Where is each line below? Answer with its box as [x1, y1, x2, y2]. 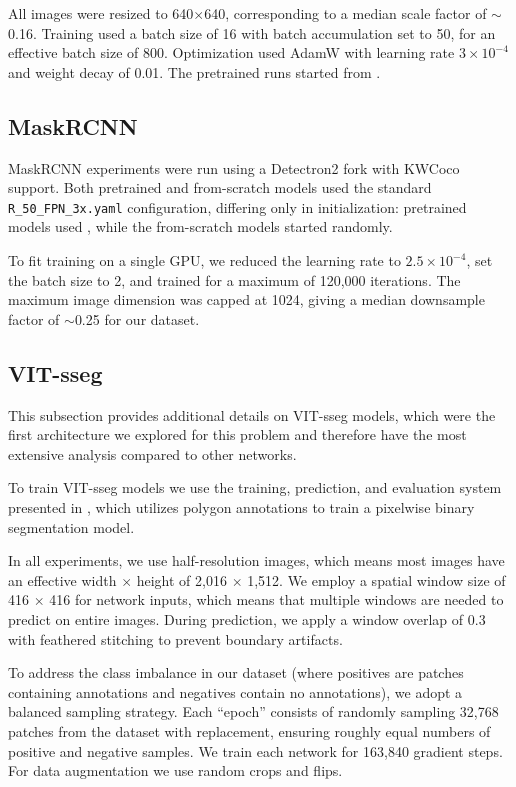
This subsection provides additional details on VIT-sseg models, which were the [8, 404, 496, 425]
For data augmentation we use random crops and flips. [8, 760, 343, 781]
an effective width [8, 569, 117, 590]
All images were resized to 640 [8, 3, 194, 23]
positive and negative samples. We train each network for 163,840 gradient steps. [8, 740, 503, 761]
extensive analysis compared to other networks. [8, 443, 297, 464]
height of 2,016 [136, 569, 227, 590]
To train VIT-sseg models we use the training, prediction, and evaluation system [8, 477, 502, 498]
